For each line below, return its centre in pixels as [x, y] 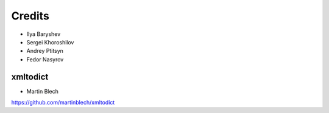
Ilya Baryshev [44, 34]
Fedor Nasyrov [45, 59]
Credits [30, 16]
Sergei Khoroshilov [50, 42]
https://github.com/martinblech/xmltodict [63, 103]
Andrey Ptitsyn [45, 51]
